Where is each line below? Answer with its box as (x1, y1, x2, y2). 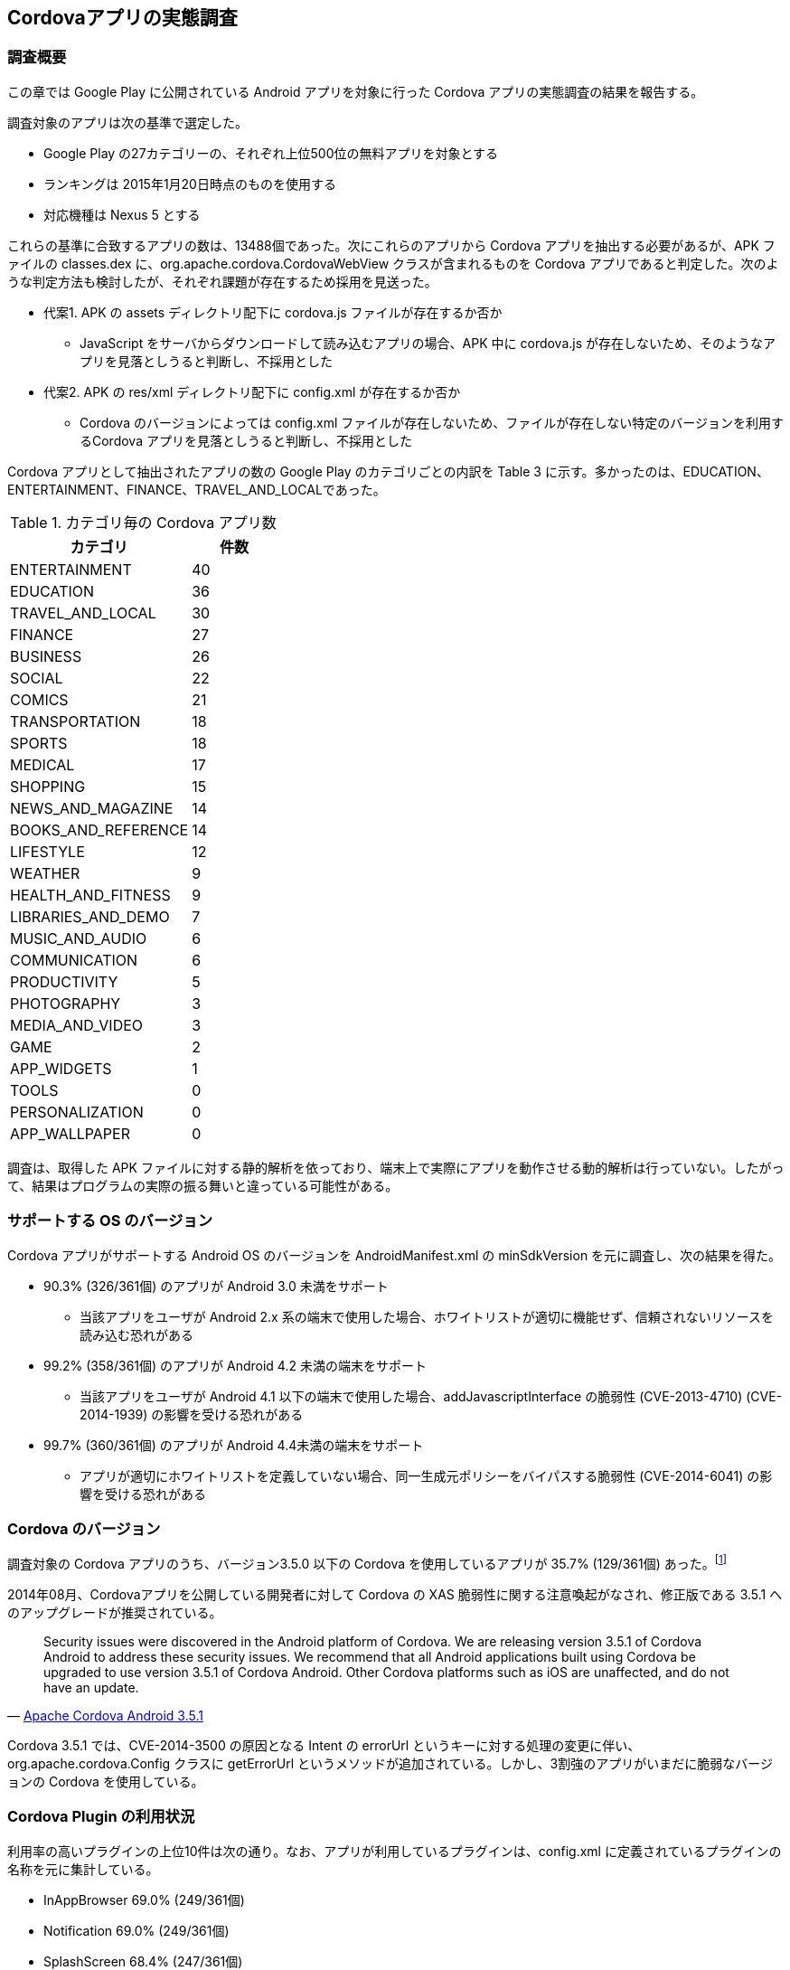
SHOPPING (10, 777, 86, 796)
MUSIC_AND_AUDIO (10, 928, 147, 947)
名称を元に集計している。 (7, 1861, 159, 1877)
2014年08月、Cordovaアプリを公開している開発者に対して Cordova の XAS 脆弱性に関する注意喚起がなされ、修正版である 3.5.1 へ (7, 1586, 783, 1602)
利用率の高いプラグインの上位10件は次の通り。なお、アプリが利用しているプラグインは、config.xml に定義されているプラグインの (7, 1843, 782, 1859)
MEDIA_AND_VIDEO (10, 1015, 144, 1034)
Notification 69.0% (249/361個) (43, 1922, 230, 1938)
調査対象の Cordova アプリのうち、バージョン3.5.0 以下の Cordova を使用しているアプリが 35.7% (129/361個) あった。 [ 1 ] (7, 1553, 727, 1571)
